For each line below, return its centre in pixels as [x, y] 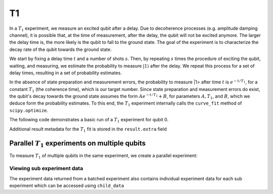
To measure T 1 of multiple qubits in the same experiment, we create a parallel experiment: [103, 156]
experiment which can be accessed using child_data [67, 186]
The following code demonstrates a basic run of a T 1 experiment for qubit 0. [89, 120]
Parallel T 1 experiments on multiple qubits [78, 144]
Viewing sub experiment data [46, 168]
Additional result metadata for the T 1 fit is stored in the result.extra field [88, 130]
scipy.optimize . [29, 110]
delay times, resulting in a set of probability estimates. [66, 73]
